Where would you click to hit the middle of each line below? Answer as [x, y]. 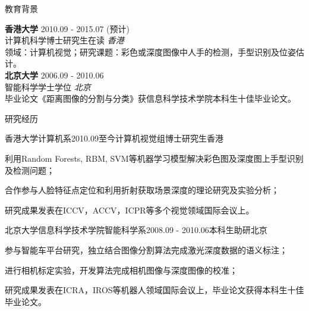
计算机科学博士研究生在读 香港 [64, 40]
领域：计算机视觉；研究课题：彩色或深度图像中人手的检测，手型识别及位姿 [150, 51]
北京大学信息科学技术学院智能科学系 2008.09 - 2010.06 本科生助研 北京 [136, 230]
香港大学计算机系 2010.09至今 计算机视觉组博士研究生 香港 [114, 138]
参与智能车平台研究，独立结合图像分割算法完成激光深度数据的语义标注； [146, 249]
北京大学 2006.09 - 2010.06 [54, 75]
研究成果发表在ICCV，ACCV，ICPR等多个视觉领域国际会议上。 [130, 210]
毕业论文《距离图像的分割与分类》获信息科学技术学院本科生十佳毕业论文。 [150, 98]
